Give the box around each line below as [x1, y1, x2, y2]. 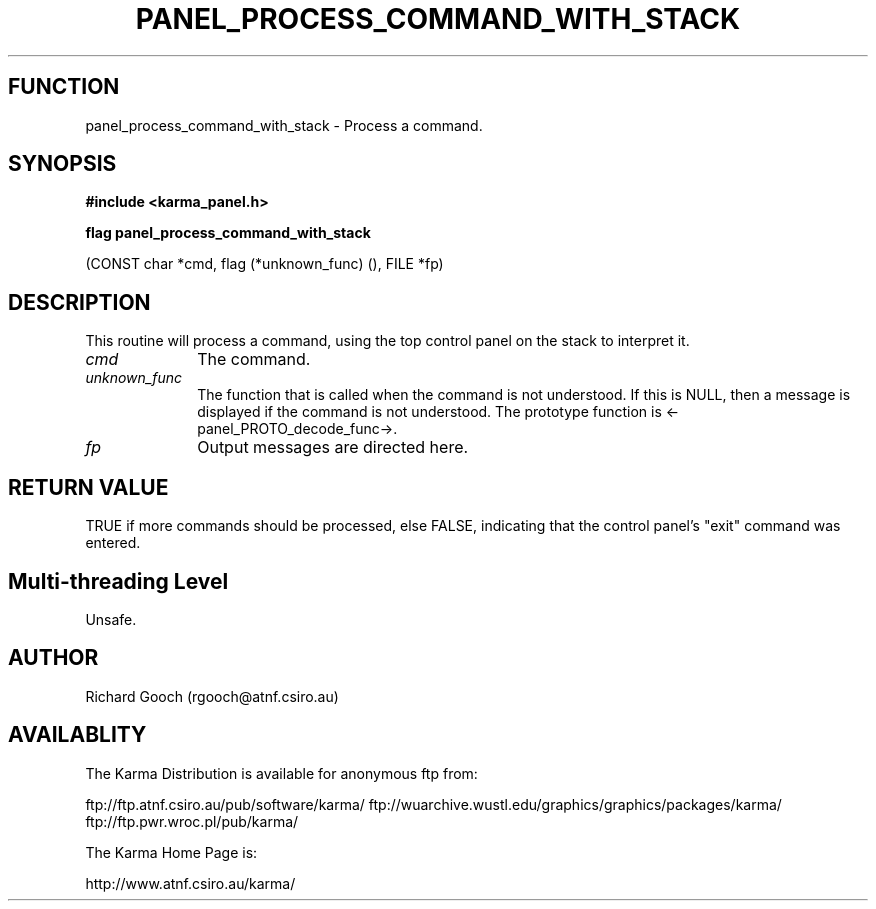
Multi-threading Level [8, 568, 229, 594]
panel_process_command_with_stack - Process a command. [85, 116, 483, 134]
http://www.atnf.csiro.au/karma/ [85, 874, 296, 892]
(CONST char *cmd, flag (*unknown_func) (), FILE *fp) [85, 255, 444, 273]
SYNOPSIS [8, 151, 117, 177]
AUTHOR [8, 645, 99, 671]
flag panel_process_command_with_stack [85, 224, 371, 242]
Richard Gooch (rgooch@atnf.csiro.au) [85, 687, 339, 705]
